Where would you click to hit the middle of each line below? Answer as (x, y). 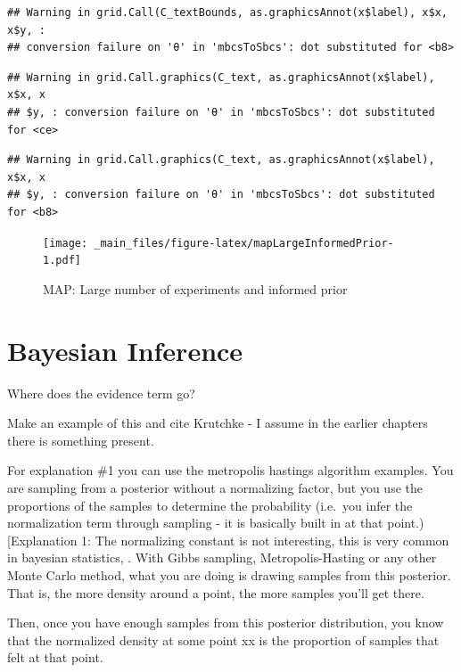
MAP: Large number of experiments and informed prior (195, 288)
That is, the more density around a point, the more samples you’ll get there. (216, 592)
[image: (66, 243)
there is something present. (81, 440)
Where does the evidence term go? (101, 393)
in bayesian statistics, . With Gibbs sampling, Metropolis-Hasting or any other (222, 557)
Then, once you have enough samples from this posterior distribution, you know (226, 623)
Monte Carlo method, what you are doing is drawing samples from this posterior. (229, 574)
